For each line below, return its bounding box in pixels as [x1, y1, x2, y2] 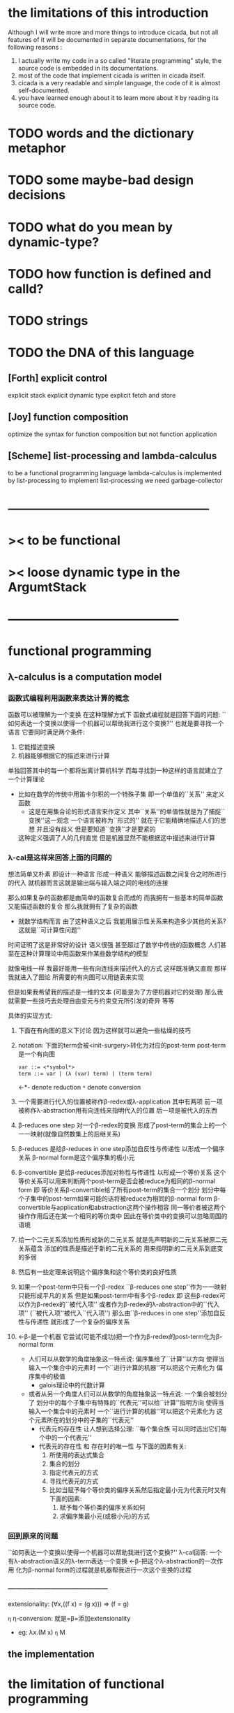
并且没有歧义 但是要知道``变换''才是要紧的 [36, 825, 156, 833]
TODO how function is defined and [8, 266, 212, 282]
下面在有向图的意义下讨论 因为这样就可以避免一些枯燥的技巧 [17, 1026, 191, 1035]
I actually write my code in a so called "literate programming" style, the [17, 56, 222, 64]
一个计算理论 [8, 775, 45, 783]
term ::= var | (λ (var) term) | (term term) [17, 1071, 153, 1078]
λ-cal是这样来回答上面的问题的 [8, 853, 112, 862]
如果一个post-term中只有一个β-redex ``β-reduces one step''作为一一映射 [17, 1282, 227, 1291]
